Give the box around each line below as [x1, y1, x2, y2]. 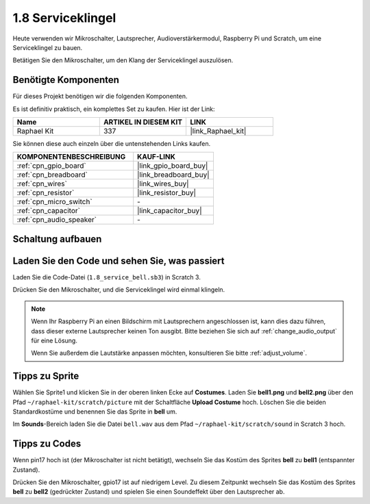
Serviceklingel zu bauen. [12, 43, 83, 51]
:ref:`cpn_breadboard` [16, 170, 88, 179]
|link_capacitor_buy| [137, 206, 202, 216]
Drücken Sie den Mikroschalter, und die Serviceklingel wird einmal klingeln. [12, 286, 225, 294]
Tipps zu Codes [12, 438, 82, 450]
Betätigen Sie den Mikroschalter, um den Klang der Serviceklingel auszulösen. [12, 56, 234, 64]
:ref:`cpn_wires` [16, 179, 68, 188]
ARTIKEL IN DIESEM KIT [103, 117, 183, 127]
